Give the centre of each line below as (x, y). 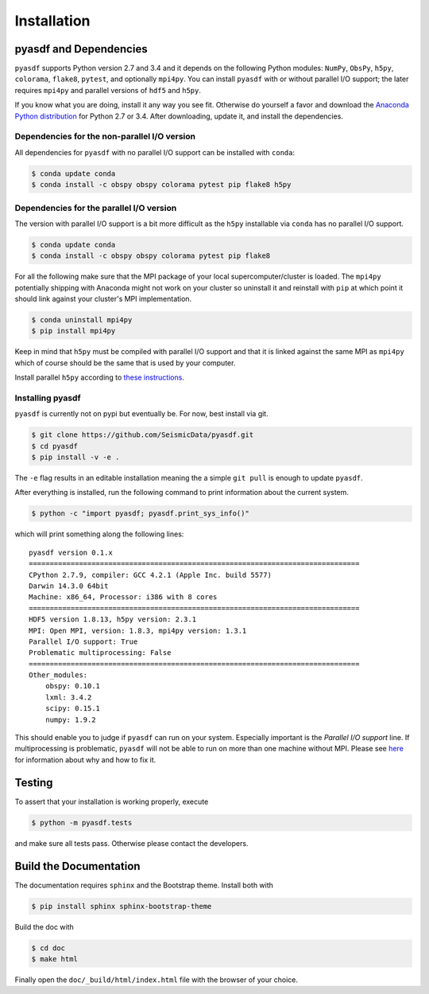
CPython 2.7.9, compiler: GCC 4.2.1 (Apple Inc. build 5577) (150, 575)
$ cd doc (48, 948)
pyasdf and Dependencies (81, 49)
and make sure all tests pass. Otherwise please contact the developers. (131, 843)
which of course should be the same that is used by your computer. (125, 363)
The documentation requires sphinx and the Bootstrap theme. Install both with (144, 885)
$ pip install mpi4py (73, 331)
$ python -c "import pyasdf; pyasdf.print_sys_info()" (140, 514)
